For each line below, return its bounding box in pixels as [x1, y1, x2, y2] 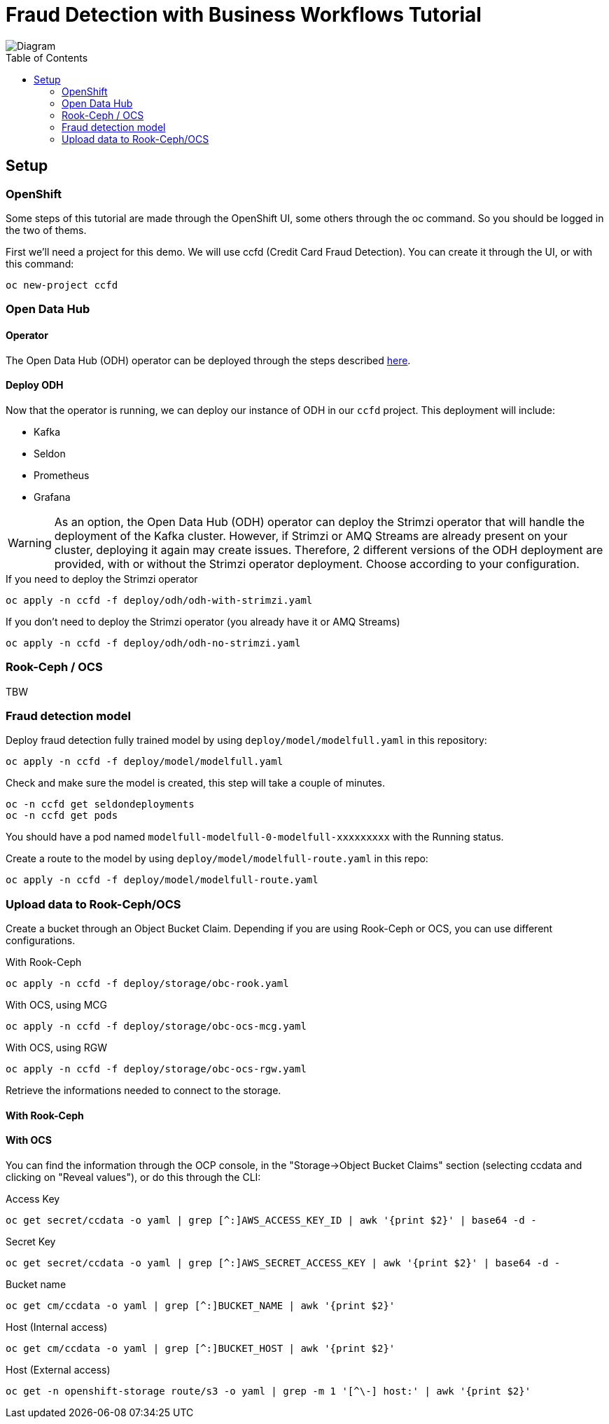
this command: [6, 257, 74, 270]
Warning [8, 535, 52, 550]
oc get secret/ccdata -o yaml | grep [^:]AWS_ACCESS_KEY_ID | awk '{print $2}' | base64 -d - [6, 1214, 537, 1226]
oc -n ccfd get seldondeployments [6, 799, 195, 810]
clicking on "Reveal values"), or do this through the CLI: [6, 1170, 261, 1183]
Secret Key [6, 1235, 56, 1247]
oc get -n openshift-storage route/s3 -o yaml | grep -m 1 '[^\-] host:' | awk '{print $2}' [6, 1385, 531, 1397]
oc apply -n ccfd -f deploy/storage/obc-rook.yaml [6, 978, 289, 990]
